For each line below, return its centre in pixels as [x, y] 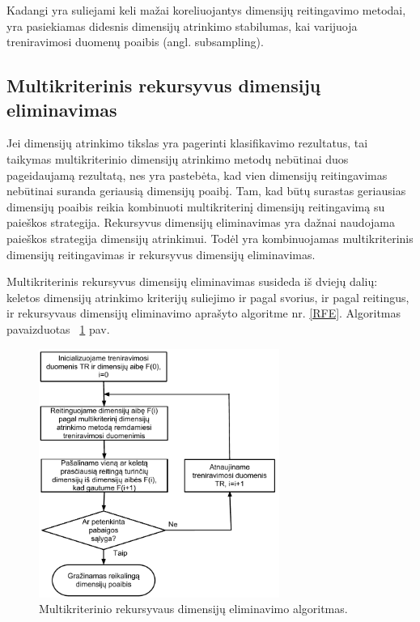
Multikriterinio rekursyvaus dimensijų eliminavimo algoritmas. [193, 609]
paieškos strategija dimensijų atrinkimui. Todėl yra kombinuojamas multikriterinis [210, 238]
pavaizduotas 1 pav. [58, 328]
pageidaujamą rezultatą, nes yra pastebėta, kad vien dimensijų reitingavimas [197, 175]
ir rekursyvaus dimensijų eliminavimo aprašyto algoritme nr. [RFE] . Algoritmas [204, 313]
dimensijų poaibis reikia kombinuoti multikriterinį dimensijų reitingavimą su [196, 206]
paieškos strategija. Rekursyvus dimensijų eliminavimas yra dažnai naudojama [201, 222]
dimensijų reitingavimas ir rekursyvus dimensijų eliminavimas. [161, 254]
